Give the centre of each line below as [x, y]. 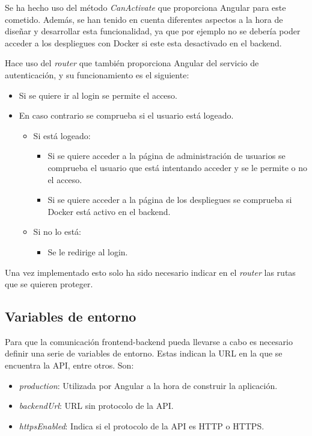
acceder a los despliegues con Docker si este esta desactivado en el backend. [143, 42]
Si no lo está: [57, 232]
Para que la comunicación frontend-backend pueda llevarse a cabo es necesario [149, 341]
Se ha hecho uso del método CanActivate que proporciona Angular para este [145, 7]
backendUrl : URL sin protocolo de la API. [96, 406]
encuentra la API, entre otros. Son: [69, 365]
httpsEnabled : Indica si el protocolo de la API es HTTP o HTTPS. [142, 425]
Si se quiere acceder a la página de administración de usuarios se [167, 156]
